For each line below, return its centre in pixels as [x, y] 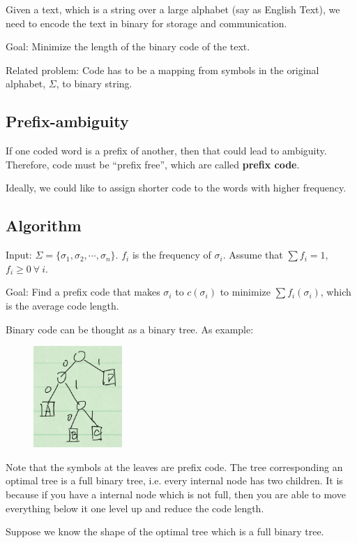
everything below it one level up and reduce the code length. [135, 508]
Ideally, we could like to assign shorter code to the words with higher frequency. [176, 188]
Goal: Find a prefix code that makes [83, 292]
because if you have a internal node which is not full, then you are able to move [176, 494]
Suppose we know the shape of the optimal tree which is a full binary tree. [165, 531]
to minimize [245, 292]
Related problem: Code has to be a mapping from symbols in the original [162, 70]
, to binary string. [94, 84]
